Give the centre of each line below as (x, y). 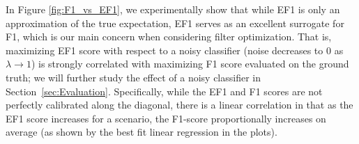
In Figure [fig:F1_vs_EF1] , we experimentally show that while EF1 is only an (173, 9)
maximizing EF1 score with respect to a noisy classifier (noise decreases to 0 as (175, 50)
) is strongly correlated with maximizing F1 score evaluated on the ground (190, 64)
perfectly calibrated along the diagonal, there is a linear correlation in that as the (179, 105)
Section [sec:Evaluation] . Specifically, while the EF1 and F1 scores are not (164, 91)
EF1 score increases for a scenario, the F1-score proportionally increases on (166, 118)
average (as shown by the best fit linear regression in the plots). (142, 132)
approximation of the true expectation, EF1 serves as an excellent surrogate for (175, 23)
